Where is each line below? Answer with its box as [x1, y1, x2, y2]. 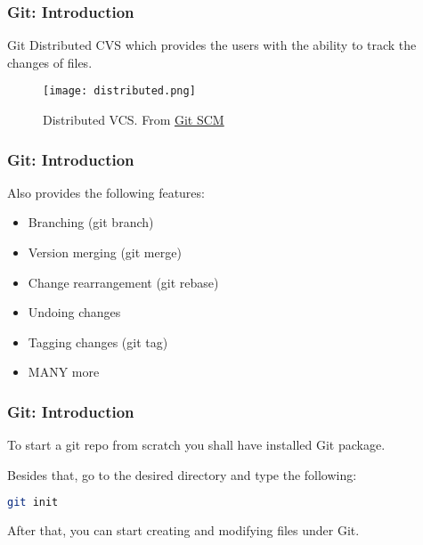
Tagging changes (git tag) [28, 332, 168, 351]
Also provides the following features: [7, 183, 205, 201]
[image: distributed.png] [43, 85, 196, 98]
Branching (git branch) [28, 213, 154, 232]
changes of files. [7, 53, 93, 71]
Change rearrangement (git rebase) [28, 272, 219, 291]
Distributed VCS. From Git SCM [43, 110, 224, 129]
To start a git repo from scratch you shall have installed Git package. [7, 435, 386, 454]
